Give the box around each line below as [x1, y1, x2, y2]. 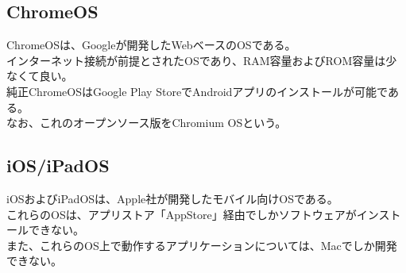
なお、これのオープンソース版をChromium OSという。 [6, 114, 287, 131]
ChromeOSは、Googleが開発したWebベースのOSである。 [6, 37, 296, 53]
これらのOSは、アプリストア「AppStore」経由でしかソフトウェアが [6, 206, 357, 222]
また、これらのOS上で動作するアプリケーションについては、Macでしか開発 [6, 236, 397, 253]
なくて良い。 [6, 67, 73, 84]
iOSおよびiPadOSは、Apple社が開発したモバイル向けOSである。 [6, 190, 338, 206]
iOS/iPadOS [6, 153, 110, 178]
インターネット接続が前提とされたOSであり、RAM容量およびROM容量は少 [6, 52, 397, 68]
